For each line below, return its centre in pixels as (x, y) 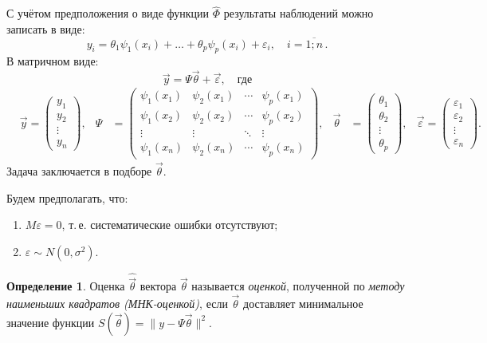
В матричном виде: (53, 61)
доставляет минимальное (303, 304)
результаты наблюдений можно (298, 13)
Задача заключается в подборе (79, 171)
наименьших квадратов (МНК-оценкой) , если (117, 304)
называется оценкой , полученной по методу (298, 286)
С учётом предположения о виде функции (108, 13)
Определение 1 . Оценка (66, 286)
